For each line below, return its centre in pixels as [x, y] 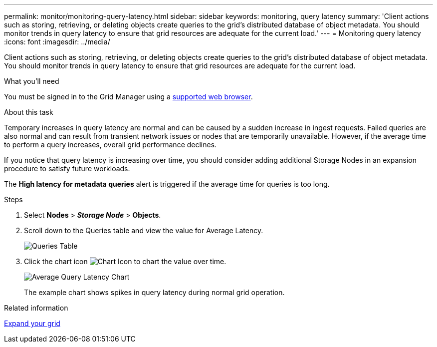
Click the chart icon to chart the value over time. [125, 261]
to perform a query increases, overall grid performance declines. [110, 145]
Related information [36, 308]
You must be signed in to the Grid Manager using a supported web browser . [128, 97]
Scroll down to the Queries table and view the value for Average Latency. [144, 230]
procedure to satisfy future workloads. [67, 169]
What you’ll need [32, 81]
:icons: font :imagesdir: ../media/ [57, 42]
